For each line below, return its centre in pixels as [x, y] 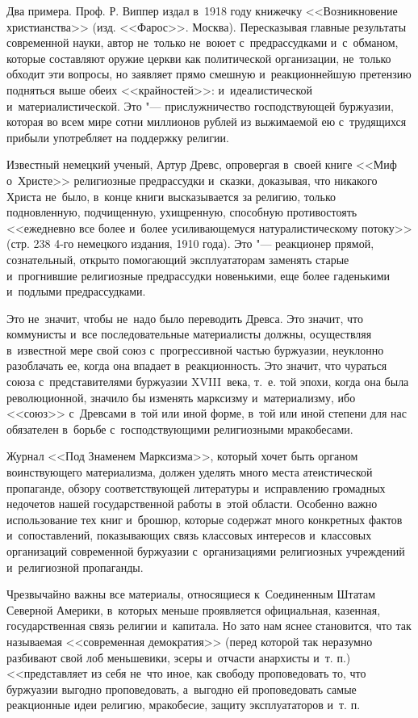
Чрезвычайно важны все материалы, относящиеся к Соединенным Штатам [191, 594]
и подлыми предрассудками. [76, 291]
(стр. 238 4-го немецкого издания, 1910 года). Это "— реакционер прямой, [190, 244]
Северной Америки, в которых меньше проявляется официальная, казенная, [194, 609]
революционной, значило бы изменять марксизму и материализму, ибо [181, 397]
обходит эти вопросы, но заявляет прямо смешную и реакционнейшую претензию [209, 74]
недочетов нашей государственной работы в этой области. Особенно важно [192, 504]
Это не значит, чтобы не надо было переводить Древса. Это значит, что [185, 318]
